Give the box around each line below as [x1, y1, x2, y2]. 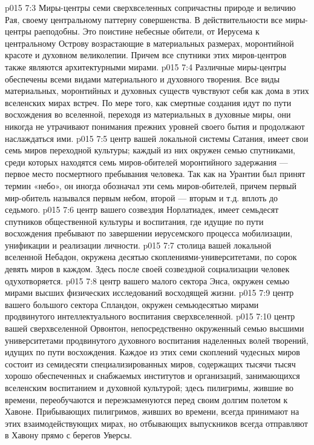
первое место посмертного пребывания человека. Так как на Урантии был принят [5, 167, 306, 180]
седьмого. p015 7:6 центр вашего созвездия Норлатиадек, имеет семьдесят [5, 203, 279, 216]
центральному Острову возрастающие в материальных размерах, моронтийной [5, 36, 294, 49]
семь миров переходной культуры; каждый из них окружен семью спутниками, [5, 144, 296, 156]
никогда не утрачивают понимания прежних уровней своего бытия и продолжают [5, 119, 305, 132]
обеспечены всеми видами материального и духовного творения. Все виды [5, 72, 280, 85]
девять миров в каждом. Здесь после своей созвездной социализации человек [5, 263, 290, 275]
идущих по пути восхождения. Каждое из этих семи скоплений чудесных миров [5, 346, 300, 358]
